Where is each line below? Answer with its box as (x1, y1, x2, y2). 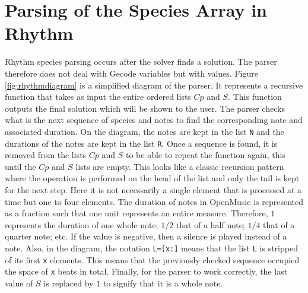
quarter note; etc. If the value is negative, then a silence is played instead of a (5, 230, 287, 242)
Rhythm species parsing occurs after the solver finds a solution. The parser (5, 55, 277, 68)
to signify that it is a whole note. (103, 276, 223, 289)
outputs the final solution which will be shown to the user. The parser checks (5, 102, 285, 114)
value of (5, 276, 33, 289)
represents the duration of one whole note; (5, 218, 158, 231)
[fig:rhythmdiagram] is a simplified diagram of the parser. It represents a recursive (5, 78, 303, 91)
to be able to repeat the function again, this (125, 149, 285, 161)
